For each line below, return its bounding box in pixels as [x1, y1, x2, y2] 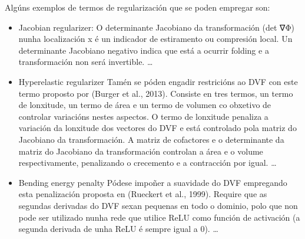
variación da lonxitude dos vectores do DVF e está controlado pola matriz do [18, 122, 297, 134]
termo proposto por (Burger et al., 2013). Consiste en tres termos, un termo [18, 87, 293, 99]
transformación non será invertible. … [18, 55, 153, 68]
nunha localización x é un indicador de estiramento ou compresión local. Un [18, 32, 293, 45]
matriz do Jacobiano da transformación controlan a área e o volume [18, 145, 263, 157]
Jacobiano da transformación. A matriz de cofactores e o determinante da [18, 133, 284, 145]
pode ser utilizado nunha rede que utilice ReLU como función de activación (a [18, 211, 300, 223]
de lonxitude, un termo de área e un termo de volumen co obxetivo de [18, 99, 271, 111]
